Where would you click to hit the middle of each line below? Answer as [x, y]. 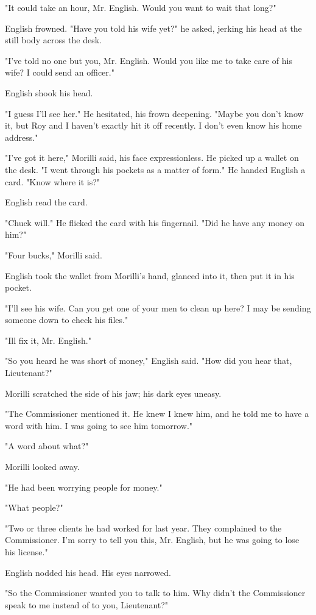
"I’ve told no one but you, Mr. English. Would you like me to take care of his [149, 60]
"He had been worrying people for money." [84, 487]
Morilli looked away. [42, 467]
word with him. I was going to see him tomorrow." [99, 425]
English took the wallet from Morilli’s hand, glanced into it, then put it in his [150, 275]
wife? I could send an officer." [60, 72]
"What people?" [34, 507]
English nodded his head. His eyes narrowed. [88, 572]
